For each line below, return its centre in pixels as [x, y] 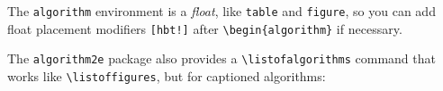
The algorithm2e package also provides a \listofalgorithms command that [221, 58]
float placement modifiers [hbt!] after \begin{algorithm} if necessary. [205, 28]
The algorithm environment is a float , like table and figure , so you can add [221, 11]
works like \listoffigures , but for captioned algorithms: [167, 75]
